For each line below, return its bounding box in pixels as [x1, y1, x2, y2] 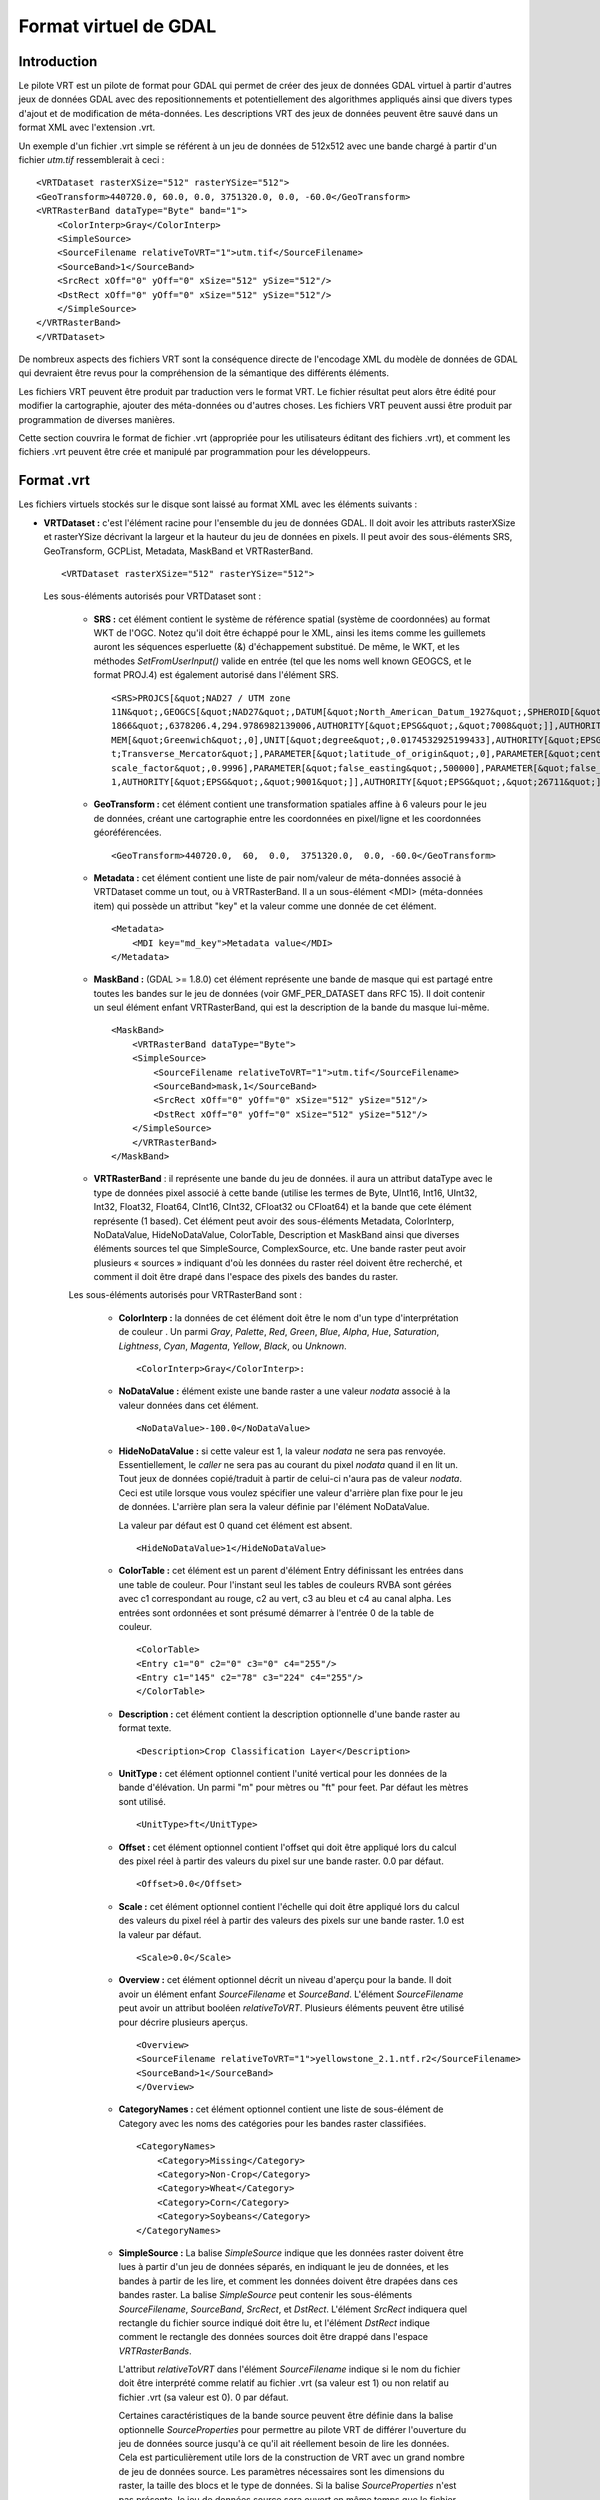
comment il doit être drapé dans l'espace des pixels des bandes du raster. [93, 1271, 399, 1283]
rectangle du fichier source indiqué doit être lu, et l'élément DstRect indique [118, 2316, 430, 2329]
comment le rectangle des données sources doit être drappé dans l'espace [118, 2331, 429, 2343]
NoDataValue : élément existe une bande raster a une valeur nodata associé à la [118, 1385, 451, 1397]
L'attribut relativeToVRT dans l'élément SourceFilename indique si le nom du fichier [118, 2363, 461, 2375]
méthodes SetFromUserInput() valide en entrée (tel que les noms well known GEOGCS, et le [93, 655, 472, 667]
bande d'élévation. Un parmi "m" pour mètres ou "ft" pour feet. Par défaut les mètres [118, 1781, 469, 1794]
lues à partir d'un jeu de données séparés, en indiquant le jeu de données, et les [118, 2261, 449, 2273]
